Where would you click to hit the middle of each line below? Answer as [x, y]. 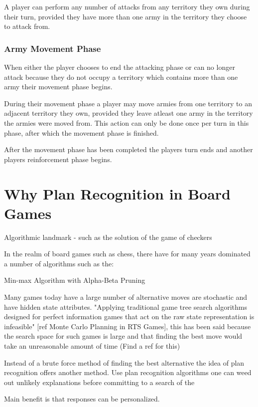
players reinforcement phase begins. [58, 159]
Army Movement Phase [53, 48]
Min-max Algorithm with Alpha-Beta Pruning [75, 280]
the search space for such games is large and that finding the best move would [123, 336]
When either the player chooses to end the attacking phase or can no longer [120, 67]
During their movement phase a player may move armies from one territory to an [128, 103]
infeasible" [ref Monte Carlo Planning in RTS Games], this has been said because [128, 326]
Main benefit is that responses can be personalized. [82, 399]
